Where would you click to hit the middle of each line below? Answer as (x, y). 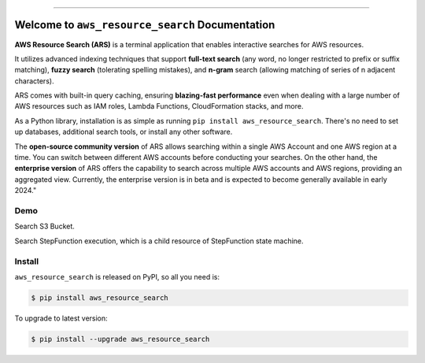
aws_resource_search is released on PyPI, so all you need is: (117, 276)
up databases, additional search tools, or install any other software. (124, 132)
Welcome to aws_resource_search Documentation (145, 25)
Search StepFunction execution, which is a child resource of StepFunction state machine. (159, 241)
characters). (34, 81)
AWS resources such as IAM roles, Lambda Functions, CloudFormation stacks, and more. (159, 106)
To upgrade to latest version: (61, 318)
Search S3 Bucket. (44, 226)
